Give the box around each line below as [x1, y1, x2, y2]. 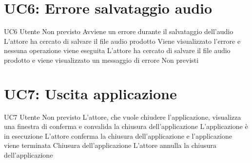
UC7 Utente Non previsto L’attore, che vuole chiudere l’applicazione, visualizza [4, 111, 241, 122]
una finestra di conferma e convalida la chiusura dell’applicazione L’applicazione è [4, 121, 248, 131]
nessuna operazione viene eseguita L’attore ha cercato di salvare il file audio [4, 45, 231, 55]
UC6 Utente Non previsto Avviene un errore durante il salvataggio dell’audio [4, 26, 233, 36]
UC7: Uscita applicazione [4, 83, 177, 103]
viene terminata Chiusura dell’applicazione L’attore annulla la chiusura [4, 140, 216, 150]
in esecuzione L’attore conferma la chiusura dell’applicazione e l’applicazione [4, 130, 232, 141]
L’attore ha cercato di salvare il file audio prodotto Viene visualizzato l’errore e [4, 36, 241, 46]
